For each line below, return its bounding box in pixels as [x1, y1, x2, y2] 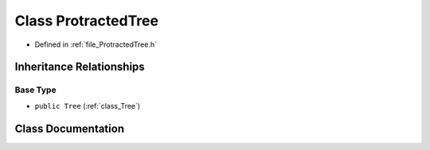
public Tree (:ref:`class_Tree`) [34, 101, 141, 110]
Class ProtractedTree [14, 12, 159, 29]
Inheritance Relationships [14, 60, 145, 74]
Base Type [14, 84, 57, 95]
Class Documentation [14, 121, 125, 135]
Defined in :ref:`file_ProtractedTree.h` [34, 40, 158, 49]
